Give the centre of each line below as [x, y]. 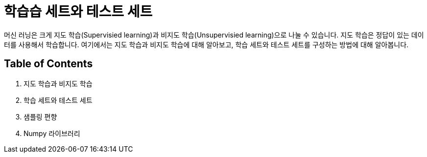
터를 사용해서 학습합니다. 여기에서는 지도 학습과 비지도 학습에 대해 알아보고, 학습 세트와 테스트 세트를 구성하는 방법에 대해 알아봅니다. [206, 44]
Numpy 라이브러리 [52, 133]
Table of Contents [48, 64]
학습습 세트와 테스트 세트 [78, 12]
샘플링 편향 [40, 117]
